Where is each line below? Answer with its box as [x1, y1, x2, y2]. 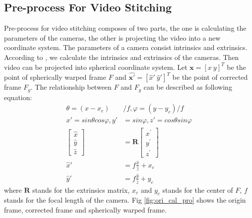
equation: [4, 92, 32, 102]
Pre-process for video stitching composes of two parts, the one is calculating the [4, 23, 247, 33]
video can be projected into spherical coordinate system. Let [4, 61, 188, 72]
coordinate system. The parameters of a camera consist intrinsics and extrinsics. [4, 42, 248, 53]
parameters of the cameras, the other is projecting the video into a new [4, 32, 221, 43]
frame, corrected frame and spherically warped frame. [4, 205, 167, 215]
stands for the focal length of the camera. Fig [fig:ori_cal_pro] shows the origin [4, 195, 246, 205]
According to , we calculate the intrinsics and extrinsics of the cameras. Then [4, 52, 239, 62]
